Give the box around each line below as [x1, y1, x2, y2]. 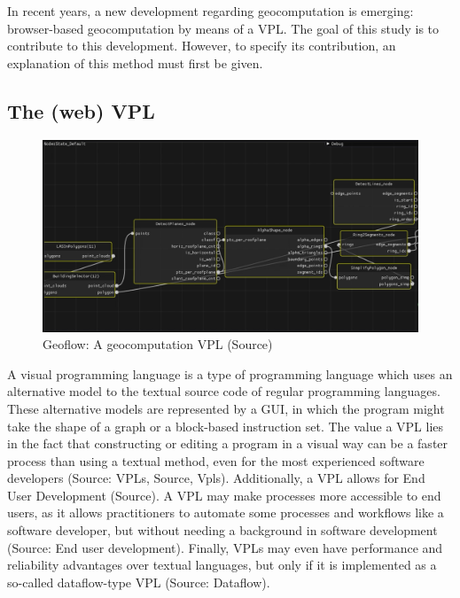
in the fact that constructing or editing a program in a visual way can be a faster [7, 434, 448, 453]
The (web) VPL [7, 97, 155, 124]
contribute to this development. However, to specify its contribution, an [7, 36, 396, 55]
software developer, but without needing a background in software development [7, 521, 438, 540]
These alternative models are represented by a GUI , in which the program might [7, 399, 445, 417]
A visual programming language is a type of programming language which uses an [7, 364, 453, 383]
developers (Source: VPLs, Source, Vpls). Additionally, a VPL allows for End [7, 469, 425, 487]
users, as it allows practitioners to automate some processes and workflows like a [7, 503, 444, 522]
